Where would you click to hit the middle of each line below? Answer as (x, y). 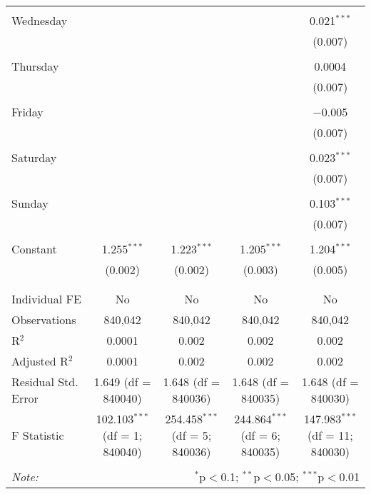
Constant (34, 249)
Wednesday (40, 20)
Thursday (35, 66)
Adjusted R (40, 361)
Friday (27, 112)
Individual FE (46, 299)
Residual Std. (45, 382)
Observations (44, 319)
